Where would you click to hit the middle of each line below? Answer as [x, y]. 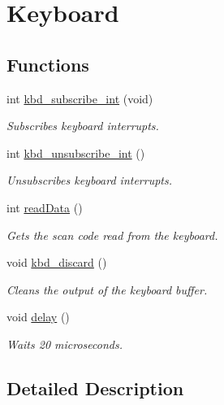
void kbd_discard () [57, 262]
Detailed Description [95, 388]
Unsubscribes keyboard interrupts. [90, 180]
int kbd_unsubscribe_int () [76, 152]
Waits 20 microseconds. [65, 344]
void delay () [38, 317]
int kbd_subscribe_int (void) [80, 98]
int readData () [45, 207]
